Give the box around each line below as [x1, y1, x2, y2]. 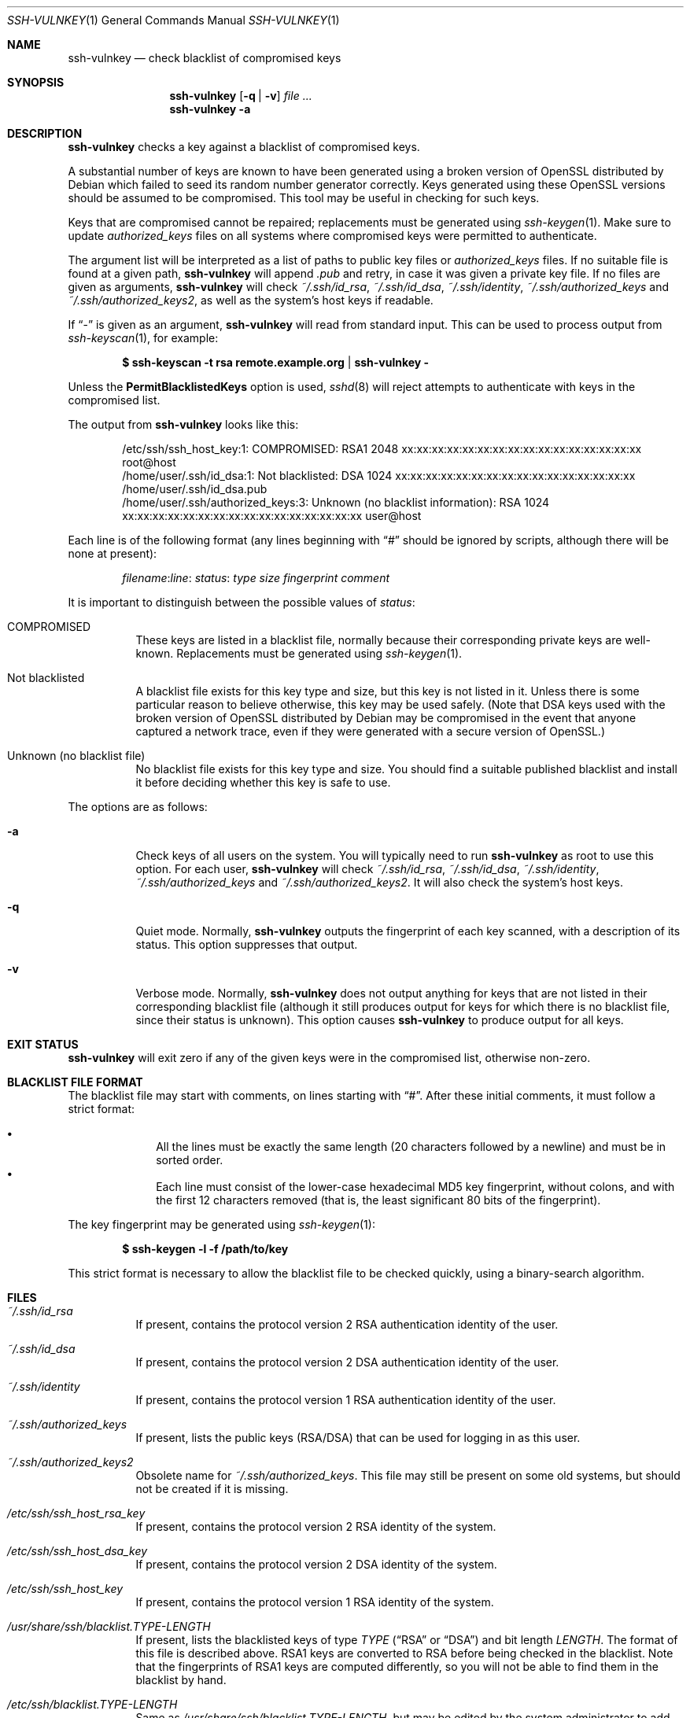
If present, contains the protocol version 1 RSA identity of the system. [135, 1595, 494, 1609]
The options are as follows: [68, 800, 208, 813]
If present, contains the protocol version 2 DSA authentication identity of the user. [135, 1355, 559, 1369]
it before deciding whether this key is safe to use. [135, 776, 391, 789]
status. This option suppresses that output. [135, 938, 358, 951]
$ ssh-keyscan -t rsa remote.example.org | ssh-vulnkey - [122, 356, 430, 369]
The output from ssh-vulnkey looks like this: [68, 418, 299, 431]
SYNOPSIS [7, 76, 65, 89]
